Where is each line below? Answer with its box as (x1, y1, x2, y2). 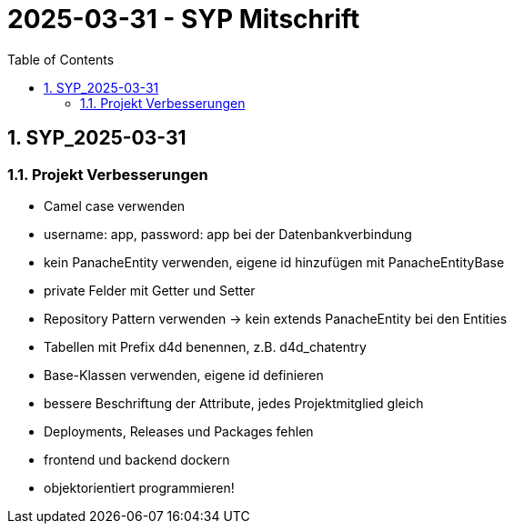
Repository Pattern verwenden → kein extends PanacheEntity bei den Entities (44, 310, 508, 326)
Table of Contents (7, 51, 115, 67)
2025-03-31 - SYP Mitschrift (7, 4, 360, 35)
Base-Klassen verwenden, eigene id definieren (44, 366, 324, 383)
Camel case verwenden (44, 197, 186, 214)
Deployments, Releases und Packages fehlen (44, 423, 314, 439)
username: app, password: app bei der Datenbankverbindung (44, 225, 412, 242)
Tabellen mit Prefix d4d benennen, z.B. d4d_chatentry (44, 338, 367, 355)
